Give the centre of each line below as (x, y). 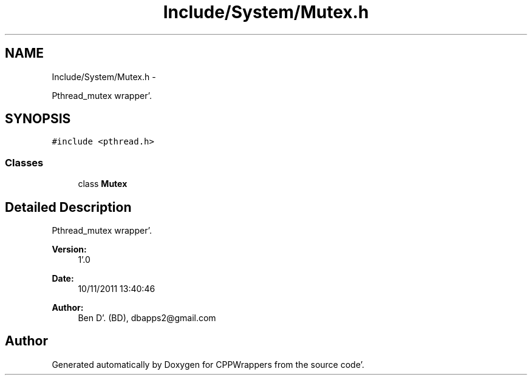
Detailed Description (68, 207)
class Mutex (103, 184)
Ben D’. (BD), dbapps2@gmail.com (147, 318)
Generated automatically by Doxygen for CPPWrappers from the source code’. (208, 364)
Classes (24, 162)
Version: (69, 249)
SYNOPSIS (38, 119)
